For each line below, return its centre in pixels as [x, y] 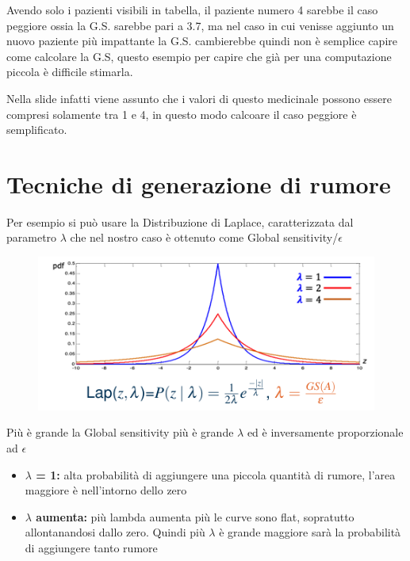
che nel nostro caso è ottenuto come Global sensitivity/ [204, 237]
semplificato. [37, 130]
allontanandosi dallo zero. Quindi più [115, 532]
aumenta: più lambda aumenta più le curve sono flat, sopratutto [195, 516]
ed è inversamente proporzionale [325, 432]
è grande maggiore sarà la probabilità [310, 532]
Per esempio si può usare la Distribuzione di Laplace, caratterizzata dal [180, 221]
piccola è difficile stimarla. [70, 72]
